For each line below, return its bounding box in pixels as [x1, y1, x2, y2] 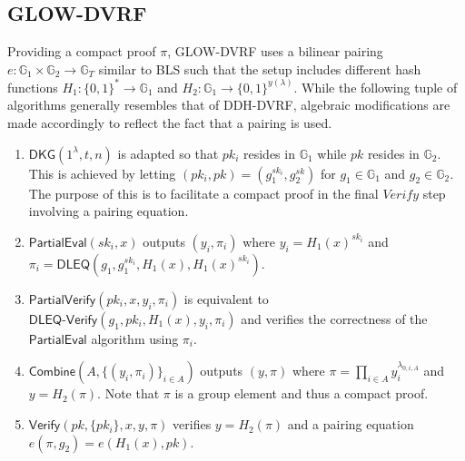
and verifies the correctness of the [241, 309, 428, 328]
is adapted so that [117, 143, 219, 162]
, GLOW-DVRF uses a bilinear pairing [167, 42, 383, 61]
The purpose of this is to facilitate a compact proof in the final [28, 183, 379, 202]
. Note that [97, 384, 160, 403]
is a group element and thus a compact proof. [174, 384, 429, 403]
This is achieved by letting [28, 163, 176, 182]
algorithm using [91, 329, 179, 348]
